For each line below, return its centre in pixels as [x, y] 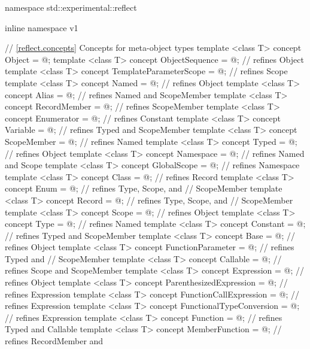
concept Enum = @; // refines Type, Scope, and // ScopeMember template [144, 188]
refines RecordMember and [54, 341]
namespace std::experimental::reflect [71, 7]
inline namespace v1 [42, 27]
